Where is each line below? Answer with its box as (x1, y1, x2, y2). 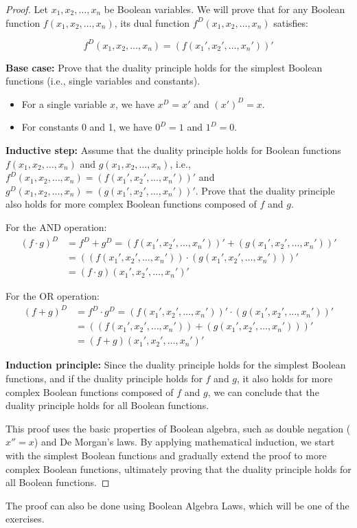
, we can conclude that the (207, 384, 319, 399)
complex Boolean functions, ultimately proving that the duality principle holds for (5, 461, 352, 476)
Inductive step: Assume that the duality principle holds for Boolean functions (5, 143, 341, 157)
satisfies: (273, 15, 308, 30)
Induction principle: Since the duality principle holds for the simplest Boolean (5, 357, 346, 372)
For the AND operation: (5, 220, 107, 234)
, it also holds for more (237, 371, 333, 385)
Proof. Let (5, 2, 48, 16)
